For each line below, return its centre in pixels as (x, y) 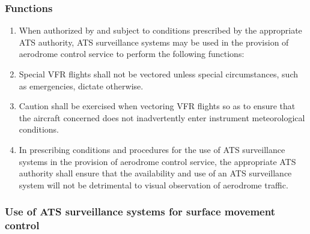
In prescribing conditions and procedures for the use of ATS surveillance (152, 149)
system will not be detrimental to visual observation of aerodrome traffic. (153, 184)
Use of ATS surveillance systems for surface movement (140, 211)
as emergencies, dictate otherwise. (81, 85)
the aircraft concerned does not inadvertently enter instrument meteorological (162, 117)
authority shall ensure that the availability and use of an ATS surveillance (155, 173)
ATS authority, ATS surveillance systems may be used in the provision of (154, 42)
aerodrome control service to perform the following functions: (132, 54)
